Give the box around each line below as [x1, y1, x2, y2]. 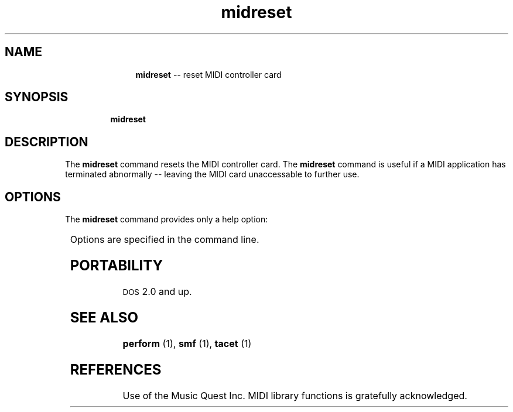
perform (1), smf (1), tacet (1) [122, 337, 252, 349]
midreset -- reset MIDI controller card [135, 69, 282, 80]
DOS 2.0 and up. [122, 285, 192, 297]
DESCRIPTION [5, 134, 88, 149]
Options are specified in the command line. [70, 234, 259, 246]
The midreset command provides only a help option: [65, 214, 268, 225]
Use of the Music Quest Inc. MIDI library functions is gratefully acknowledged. [122, 389, 467, 401]
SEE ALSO [70, 308, 139, 326]
